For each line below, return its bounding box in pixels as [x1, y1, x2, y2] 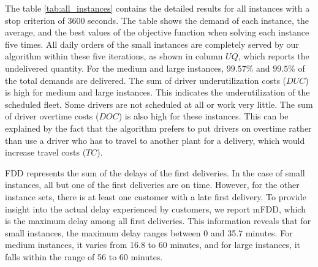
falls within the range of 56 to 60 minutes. [5, 250, 163, 263]
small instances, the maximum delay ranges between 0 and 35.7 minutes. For [5, 226, 293, 239]
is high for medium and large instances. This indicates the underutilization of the [5, 86, 310, 99]
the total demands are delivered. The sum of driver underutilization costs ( [5, 73, 287, 86]
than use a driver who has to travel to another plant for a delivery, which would [5, 133, 305, 146]
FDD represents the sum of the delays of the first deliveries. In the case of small [5, 166, 305, 179]
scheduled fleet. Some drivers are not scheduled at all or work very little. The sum [5, 97, 313, 110]
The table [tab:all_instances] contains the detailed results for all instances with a [5, 2, 310, 14]
